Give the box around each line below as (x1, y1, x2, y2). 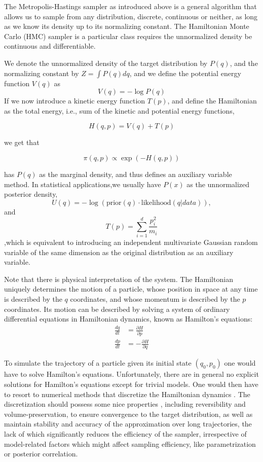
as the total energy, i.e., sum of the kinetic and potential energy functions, (4, 105, 235, 116)
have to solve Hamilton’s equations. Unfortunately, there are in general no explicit (4, 369, 259, 379)
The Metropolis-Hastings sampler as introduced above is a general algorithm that (4, 1, 257, 11)
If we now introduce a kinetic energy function (4, 95, 145, 106)
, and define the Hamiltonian (167, 95, 257, 106)
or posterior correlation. (4, 448, 78, 459)
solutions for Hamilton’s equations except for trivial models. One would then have (4, 379, 258, 389)
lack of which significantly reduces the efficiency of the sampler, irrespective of (4, 428, 247, 439)
